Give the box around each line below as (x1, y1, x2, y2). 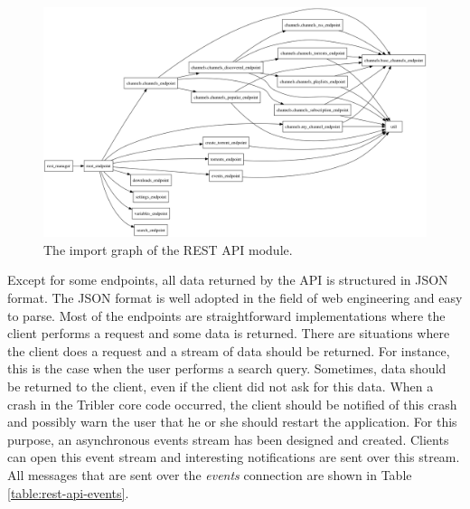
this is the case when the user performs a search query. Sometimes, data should (7, 359, 446, 378)
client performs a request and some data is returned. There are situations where (7, 324, 450, 343)
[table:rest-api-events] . (7, 483, 129, 502)
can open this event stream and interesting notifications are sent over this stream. (7, 448, 460, 467)
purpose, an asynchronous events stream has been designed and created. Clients (7, 429, 449, 448)
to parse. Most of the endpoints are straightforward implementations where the (7, 306, 446, 325)
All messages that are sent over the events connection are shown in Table (7, 465, 412, 484)
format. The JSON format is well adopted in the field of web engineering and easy (7, 288, 463, 307)
